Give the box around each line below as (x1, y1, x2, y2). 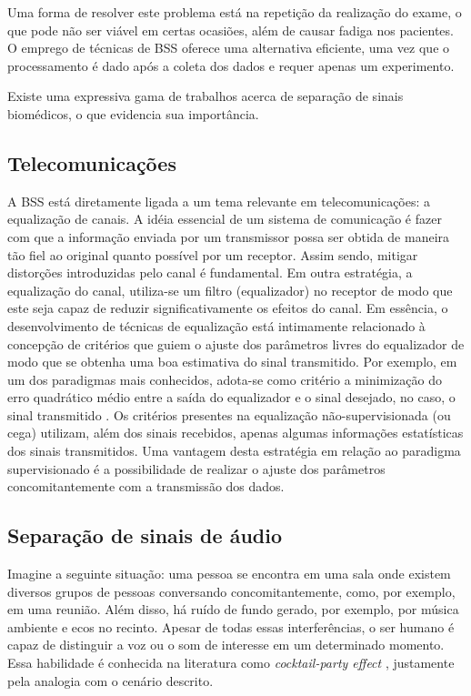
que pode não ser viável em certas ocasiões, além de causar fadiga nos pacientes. (7, 20, 454, 39)
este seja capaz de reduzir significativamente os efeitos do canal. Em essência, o (7, 298, 448, 318)
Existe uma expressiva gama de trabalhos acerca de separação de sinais (7, 86, 404, 106)
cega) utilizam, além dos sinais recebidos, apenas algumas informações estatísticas (7, 423, 464, 442)
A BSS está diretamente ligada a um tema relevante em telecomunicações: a (7, 191, 431, 210)
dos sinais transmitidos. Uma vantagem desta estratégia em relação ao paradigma (7, 441, 461, 460)
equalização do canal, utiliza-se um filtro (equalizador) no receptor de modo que (7, 280, 453, 299)
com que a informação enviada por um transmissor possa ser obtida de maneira (7, 227, 450, 246)
